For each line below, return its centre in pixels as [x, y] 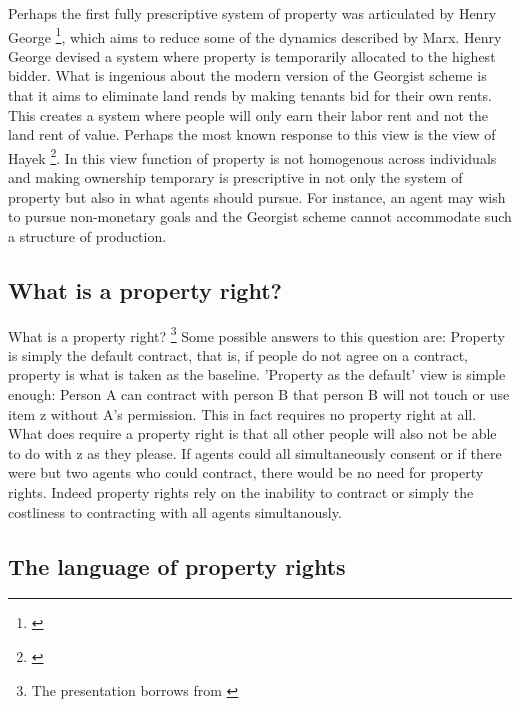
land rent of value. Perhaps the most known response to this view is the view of [252, 134]
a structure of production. [87, 235]
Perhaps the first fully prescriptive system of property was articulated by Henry [252, 13]
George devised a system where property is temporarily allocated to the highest [252, 55]
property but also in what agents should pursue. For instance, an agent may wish [257, 196]
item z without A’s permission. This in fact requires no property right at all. [242, 413]
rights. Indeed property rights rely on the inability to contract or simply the [241, 492]
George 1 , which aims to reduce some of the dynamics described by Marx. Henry [255, 35]
